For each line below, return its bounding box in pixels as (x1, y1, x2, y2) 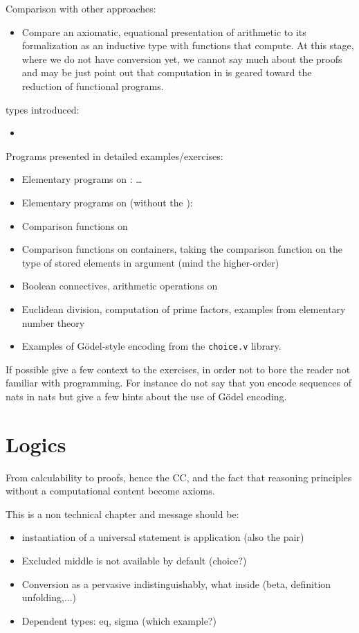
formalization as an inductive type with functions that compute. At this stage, (21, 38, 354, 53)
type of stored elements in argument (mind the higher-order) (21, 255, 279, 269)
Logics (6, 429, 66, 458)
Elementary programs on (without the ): (21, 195, 193, 209)
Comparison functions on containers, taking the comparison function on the (21, 242, 343, 256)
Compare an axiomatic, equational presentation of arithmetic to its (21, 24, 306, 39)
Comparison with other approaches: (6, 1, 156, 15)
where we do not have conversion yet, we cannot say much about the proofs (21, 51, 342, 66)
